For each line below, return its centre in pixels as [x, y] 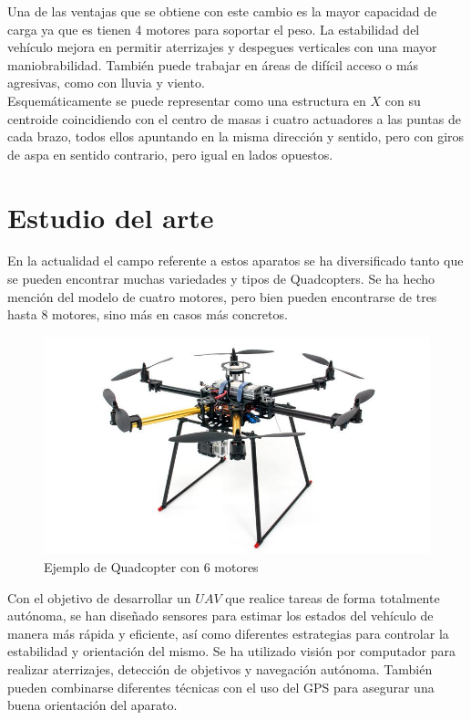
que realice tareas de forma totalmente [333, 597]
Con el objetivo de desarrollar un [99, 597]
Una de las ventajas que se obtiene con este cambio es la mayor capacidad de [222, 11]
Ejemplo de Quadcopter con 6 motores [151, 566]
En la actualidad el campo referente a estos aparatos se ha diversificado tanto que [235, 261]
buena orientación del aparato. [92, 705]
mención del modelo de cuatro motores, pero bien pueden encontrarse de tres [222, 296]
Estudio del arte [111, 217]
